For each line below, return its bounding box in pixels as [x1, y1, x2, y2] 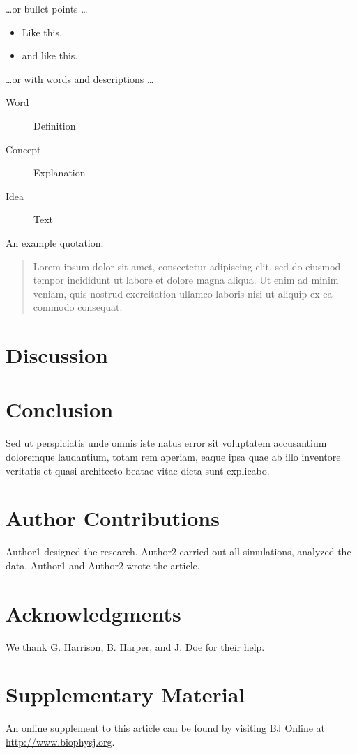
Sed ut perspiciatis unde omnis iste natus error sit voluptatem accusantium [6, 436, 327, 450]
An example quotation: [6, 235, 104, 249]
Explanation [33, 165, 86, 180]
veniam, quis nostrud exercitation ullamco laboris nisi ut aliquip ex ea [33, 286, 333, 300]
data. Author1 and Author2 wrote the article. [6, 557, 200, 572]
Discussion [6, 341, 108, 369]
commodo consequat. [33, 300, 123, 314]
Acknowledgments [6, 599, 181, 627]
